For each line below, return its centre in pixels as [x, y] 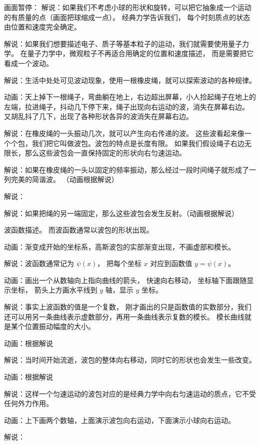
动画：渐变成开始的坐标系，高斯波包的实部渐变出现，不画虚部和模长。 [119, 246]
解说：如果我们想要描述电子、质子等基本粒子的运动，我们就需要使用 [116, 43]
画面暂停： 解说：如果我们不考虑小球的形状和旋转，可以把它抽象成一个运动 [128, 7]
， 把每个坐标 [119, 263]
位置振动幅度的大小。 [60, 326]
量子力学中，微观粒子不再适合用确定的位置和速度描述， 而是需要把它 [140, 53]
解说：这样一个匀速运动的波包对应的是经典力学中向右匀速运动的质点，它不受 [130, 393]
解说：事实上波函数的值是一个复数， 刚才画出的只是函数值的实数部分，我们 [128, 307]
